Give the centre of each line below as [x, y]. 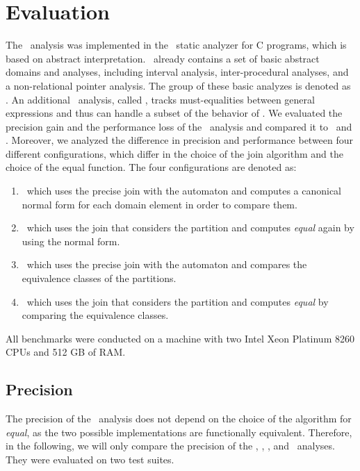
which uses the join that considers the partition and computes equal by [178, 301]
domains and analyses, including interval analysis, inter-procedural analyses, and [177, 72]
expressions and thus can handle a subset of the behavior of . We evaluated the [174, 113]
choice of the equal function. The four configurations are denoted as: [151, 167]
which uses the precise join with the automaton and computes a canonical [184, 191]
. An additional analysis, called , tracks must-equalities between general [160, 99]
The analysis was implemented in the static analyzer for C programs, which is [176, 45]
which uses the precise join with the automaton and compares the [167, 264]
